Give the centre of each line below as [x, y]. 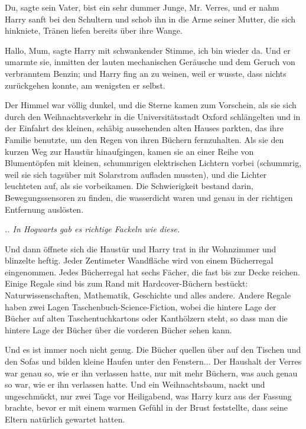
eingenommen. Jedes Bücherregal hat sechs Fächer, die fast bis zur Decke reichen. [152, 272]
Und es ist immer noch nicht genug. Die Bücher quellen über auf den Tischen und [153, 350]
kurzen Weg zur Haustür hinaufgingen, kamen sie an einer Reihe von [129, 151]
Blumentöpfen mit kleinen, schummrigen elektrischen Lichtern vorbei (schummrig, [153, 163]
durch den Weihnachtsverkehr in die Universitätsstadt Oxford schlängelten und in [153, 116]
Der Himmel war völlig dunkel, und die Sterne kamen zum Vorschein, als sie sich [151, 105]
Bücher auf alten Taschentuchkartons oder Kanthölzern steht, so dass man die [146, 318]
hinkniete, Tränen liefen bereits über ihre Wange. [94, 30]
